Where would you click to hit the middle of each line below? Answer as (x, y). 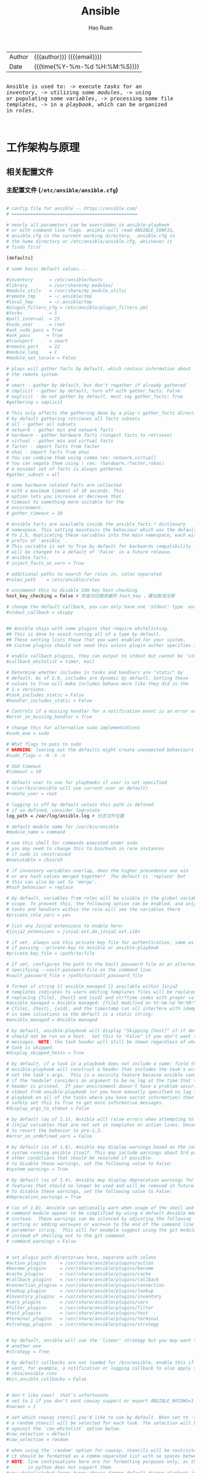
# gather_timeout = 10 (34, 513)
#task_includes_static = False (45, 695)
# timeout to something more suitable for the (65, 502)
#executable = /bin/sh (34, 860)
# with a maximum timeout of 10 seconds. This (65, 491)
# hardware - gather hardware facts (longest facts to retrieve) (89, 436)
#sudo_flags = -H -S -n (36, 755)
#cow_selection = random (37, 1440)
